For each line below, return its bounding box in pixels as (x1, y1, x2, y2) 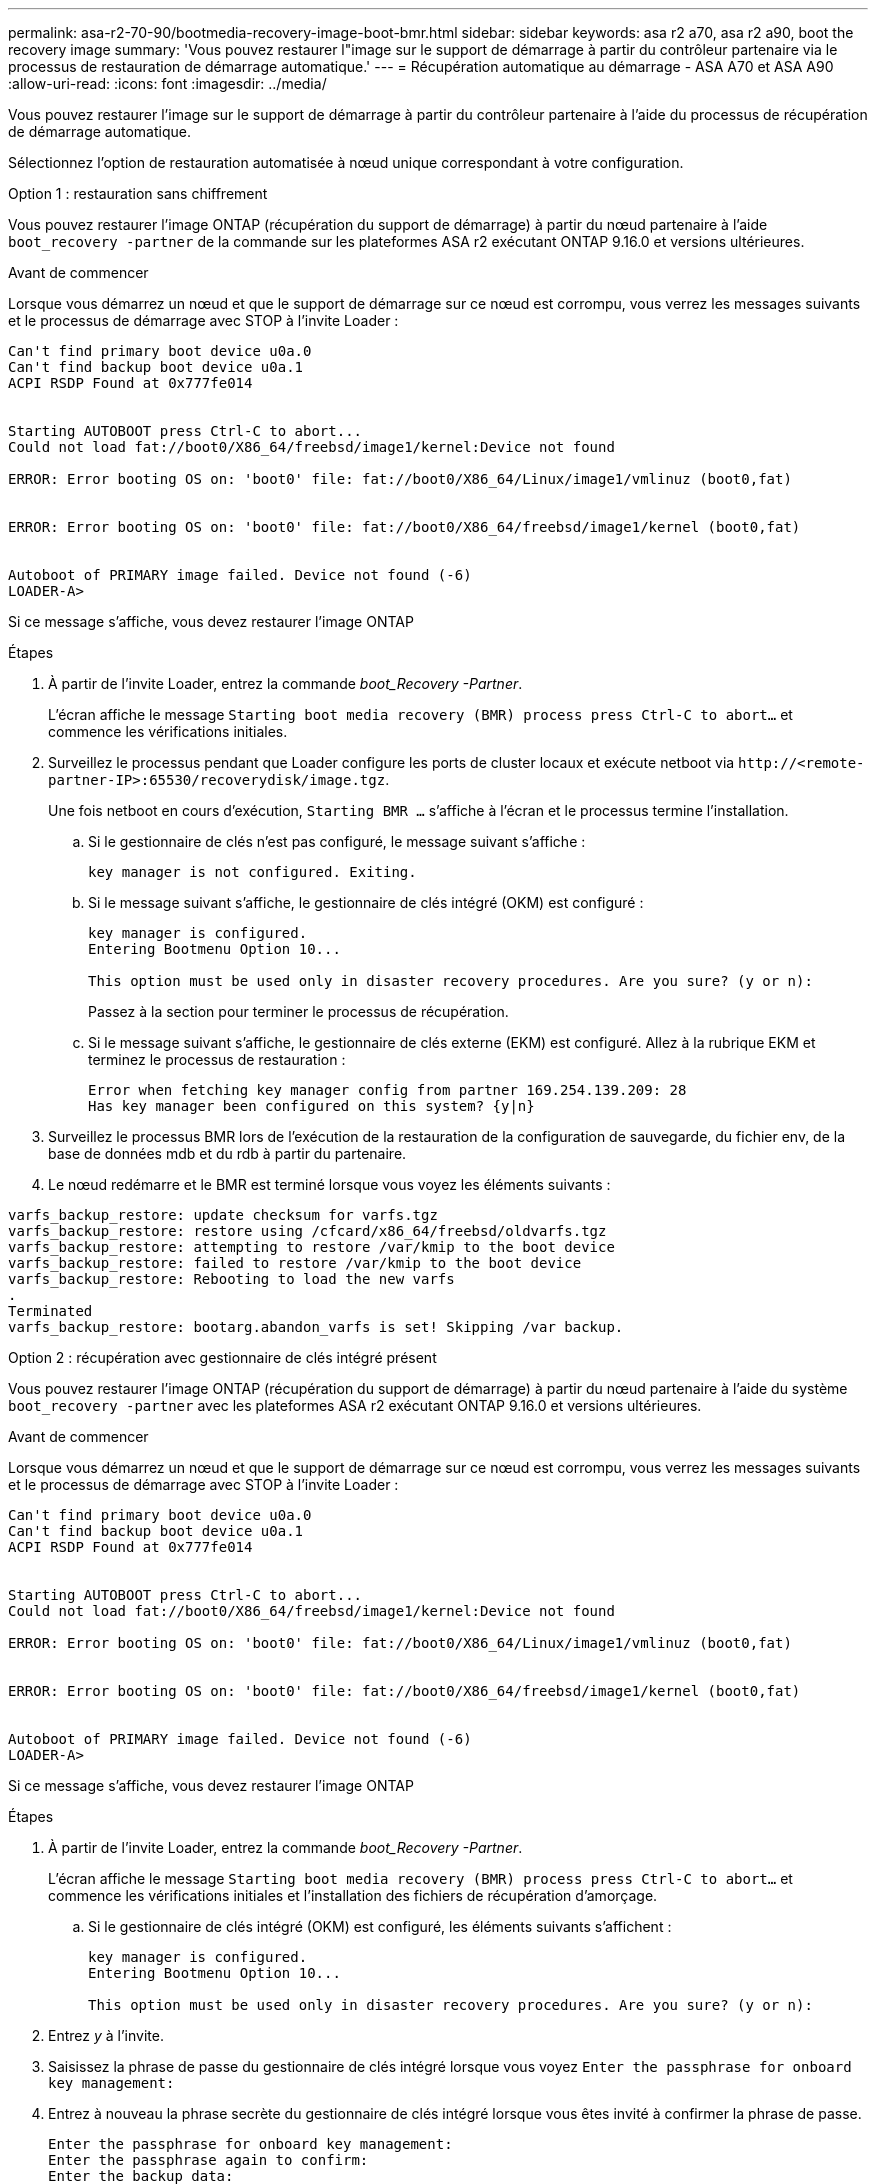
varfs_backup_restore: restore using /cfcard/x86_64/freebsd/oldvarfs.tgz (8, 1223, 607, 1239)
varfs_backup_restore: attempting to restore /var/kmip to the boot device (8, 1239, 615, 1255)
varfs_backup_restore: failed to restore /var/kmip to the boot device (8, 1255, 582, 1271)
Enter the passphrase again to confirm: (48, 2152, 369, 2168)
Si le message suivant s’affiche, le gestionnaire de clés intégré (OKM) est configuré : (88, 894, 644, 911)
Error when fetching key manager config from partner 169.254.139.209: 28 (88, 1082, 687, 1098)
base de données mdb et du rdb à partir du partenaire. (48, 1145, 407, 1162)
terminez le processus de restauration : (88, 1051, 346, 1068)
